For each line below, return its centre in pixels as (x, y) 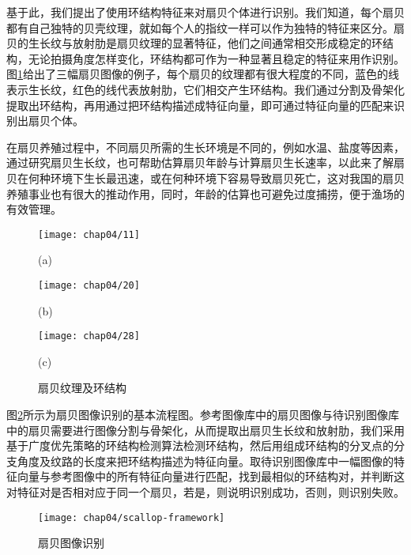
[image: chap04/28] (89, 336)
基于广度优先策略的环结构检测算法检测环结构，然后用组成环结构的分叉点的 (200, 446)
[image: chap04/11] (89, 234)
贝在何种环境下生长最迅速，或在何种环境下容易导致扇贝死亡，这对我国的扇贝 (205, 177)
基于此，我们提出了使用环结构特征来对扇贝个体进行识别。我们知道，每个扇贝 (205, 12)
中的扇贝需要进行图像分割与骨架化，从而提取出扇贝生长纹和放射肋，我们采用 (205, 430)
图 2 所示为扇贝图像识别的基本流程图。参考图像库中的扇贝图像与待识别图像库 (203, 415)
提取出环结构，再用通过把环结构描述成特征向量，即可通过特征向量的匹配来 (200, 105)
